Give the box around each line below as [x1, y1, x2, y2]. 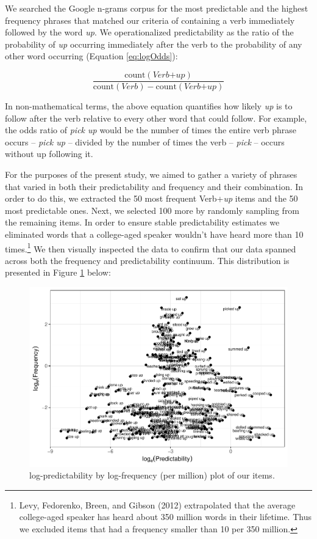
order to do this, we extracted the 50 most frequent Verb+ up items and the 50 [5, 192, 298, 205]
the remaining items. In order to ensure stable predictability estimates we [5, 216, 280, 229]
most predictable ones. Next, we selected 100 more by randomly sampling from [5, 204, 300, 216]
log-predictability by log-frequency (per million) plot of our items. [29, 469, 275, 482]
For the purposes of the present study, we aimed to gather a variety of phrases [5, 168, 297, 180]
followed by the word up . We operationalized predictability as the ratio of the [5, 26, 294, 38]
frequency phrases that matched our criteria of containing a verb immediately [5, 13, 295, 26]
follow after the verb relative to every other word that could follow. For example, [5, 111, 307, 124]
